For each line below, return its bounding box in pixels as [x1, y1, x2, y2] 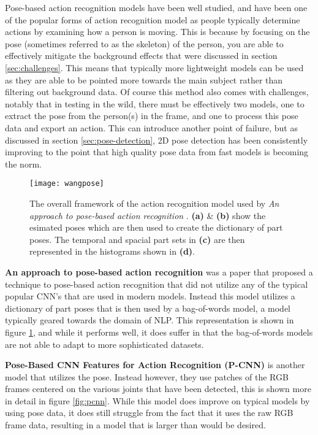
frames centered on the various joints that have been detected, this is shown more [5, 382, 311, 395]
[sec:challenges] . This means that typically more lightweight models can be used [5, 61, 304, 74]
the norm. [5, 157, 42, 170]
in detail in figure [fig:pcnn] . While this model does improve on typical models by [5, 394, 310, 407]
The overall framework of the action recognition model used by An [29, 196, 279, 209]
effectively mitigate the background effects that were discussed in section [5, 49, 278, 62]
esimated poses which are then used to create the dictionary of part [29, 221, 283, 234]
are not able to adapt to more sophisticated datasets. [5, 337, 204, 350]
